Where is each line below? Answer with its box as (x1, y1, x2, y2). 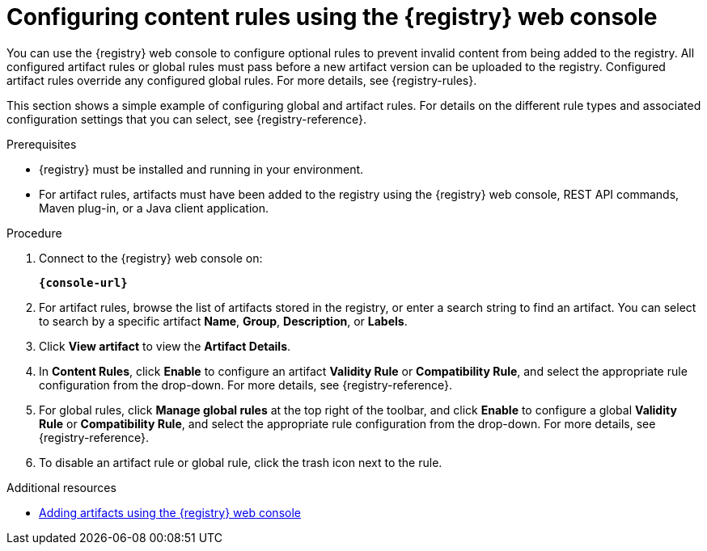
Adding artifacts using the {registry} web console (39, 505, 301, 519)
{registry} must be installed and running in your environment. (39, 162, 364, 176)
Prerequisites (6, 137, 77, 151)
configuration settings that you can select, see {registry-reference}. (6, 111, 367, 126)
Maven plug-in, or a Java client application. (39, 200, 269, 215)
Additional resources (6, 480, 116, 494)
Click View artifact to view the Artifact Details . (39, 339, 291, 353)
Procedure (6, 225, 62, 240)
